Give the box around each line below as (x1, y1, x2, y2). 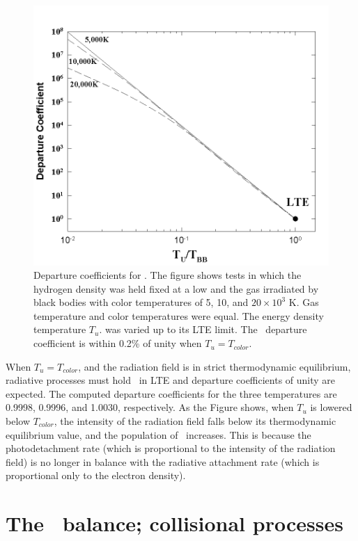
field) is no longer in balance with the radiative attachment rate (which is (6, 454, 320, 469)
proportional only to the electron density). (6, 468, 186, 483)
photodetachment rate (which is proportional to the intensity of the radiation (6, 441, 336, 455)
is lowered (310, 400, 352, 414)
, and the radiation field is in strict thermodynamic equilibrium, (78, 359, 351, 373)
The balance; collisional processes (6, 509, 343, 538)
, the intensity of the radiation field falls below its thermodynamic (54, 414, 336, 428)
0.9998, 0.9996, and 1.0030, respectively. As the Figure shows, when (6, 400, 294, 414)
